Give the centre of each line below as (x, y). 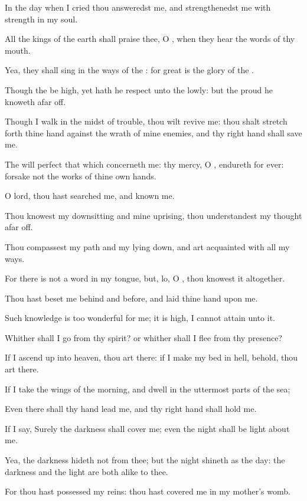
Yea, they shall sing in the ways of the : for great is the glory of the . (129, 70)
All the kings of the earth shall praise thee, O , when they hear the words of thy (150, 39)
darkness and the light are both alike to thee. (86, 471)
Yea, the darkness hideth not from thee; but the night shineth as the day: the (145, 460)
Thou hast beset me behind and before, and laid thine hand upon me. (131, 298)
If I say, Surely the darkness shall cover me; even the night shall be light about (147, 428)
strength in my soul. (41, 19)
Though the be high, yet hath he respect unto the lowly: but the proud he (139, 89)
